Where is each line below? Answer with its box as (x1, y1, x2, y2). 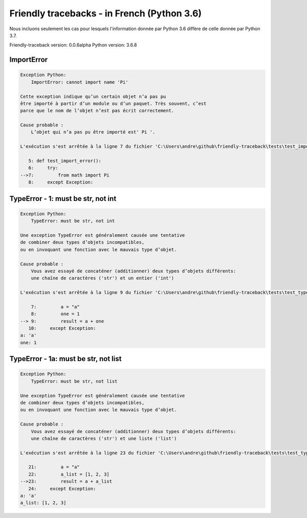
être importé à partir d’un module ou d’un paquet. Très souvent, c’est (20, 100, 207, 106)
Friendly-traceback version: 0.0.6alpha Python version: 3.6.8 (9, 42, 137, 48)
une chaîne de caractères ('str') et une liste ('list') (31, 435, 177, 441)
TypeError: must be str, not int (31, 218, 115, 224)
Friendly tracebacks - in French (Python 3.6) (9, 8, 202, 19)
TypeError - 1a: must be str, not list (9, 354, 122, 363)
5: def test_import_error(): (28, 158, 102, 164)
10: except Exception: (28, 325, 96, 331)
